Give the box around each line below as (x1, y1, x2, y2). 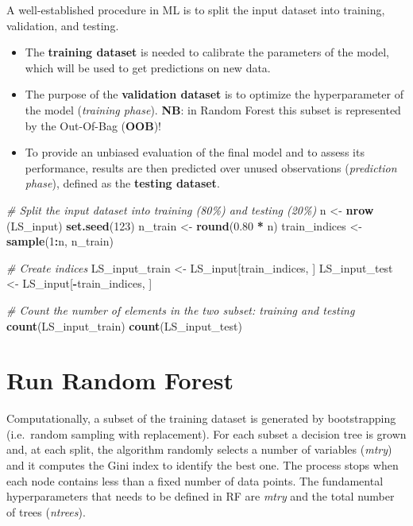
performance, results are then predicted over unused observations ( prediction (25, 159, 397, 176)
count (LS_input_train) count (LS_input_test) (6, 317, 242, 334)
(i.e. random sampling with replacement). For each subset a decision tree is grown (6, 425, 407, 442)
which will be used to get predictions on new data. (25, 59, 271, 75)
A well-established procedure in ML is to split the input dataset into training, (6, 2, 385, 17)
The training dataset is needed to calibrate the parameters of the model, (25, 44, 389, 60)
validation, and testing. (6, 17, 119, 33)
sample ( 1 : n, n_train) (6, 233, 114, 249)
